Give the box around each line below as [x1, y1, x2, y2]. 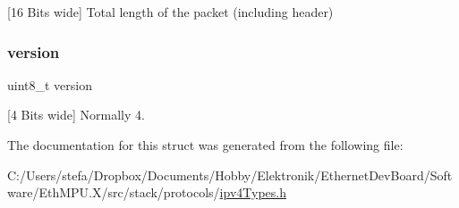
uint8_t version [7, 75, 93, 94]
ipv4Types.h [219, 183, 286, 202]
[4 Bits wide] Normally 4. [7, 105, 145, 124]
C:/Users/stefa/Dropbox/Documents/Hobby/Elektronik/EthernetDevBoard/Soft [7, 165, 453, 184]
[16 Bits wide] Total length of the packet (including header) [7, 3, 334, 21]
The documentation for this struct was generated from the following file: [7, 136, 404, 154]
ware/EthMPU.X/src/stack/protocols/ [7, 183, 220, 202]
